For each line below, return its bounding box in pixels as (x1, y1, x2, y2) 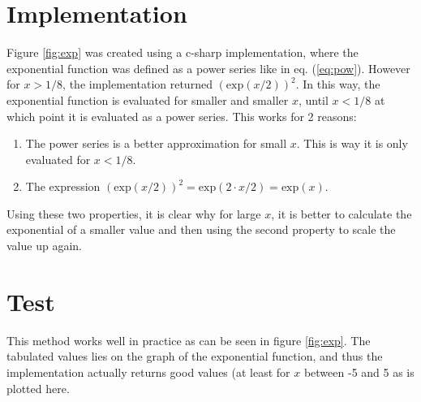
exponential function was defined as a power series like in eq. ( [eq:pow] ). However (6, 59, 410, 76)
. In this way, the (295, 76, 380, 93)
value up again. (6, 237, 82, 254)
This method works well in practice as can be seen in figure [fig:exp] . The (6, 331, 371, 348)
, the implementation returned (62, 76, 213, 93)
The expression (25, 178, 101, 195)
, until (298, 91, 329, 108)
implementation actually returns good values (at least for (6, 363, 290, 380)
